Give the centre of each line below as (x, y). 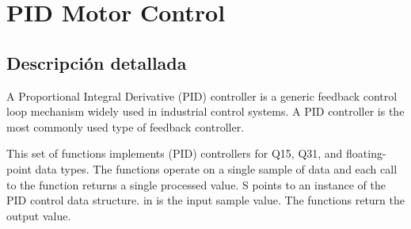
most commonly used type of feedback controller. (126, 126)
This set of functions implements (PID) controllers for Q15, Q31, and (175, 153)
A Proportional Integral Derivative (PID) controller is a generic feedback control (202, 95)
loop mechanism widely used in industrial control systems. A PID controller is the (205, 111)
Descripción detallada (97, 62)
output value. (39, 215)
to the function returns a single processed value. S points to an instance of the (196, 184)
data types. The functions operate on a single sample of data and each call (216, 168)
